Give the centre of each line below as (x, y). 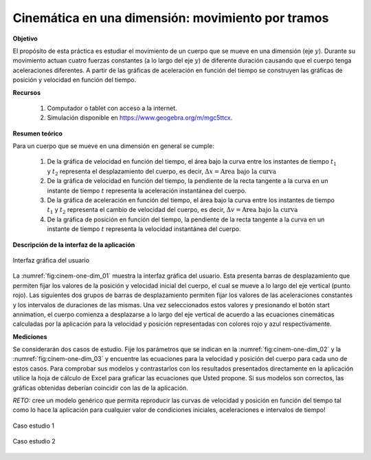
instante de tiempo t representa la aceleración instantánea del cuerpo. (147, 190)
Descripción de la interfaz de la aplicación (74, 245)
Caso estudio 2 (34, 441)
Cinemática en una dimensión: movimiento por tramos (171, 18)
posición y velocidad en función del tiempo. (75, 80)
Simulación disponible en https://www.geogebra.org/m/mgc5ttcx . (140, 118)
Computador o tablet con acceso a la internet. (112, 108)
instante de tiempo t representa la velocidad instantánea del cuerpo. (144, 229)
